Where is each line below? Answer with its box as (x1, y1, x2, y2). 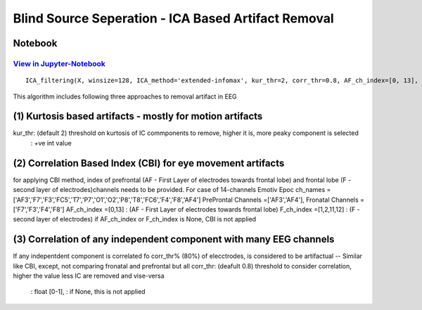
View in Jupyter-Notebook (13, 58, 105, 68)
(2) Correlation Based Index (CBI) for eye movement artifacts (13, 157, 285, 169)
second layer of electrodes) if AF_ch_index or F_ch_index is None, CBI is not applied (13, 215, 257, 224)
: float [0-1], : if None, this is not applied (30, 288, 146, 296)
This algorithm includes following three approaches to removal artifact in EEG (13, 92, 237, 101)
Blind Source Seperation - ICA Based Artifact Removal (13, 11, 334, 26)
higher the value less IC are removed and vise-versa (13, 271, 165, 280)
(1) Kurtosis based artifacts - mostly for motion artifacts (13, 110, 263, 122)
